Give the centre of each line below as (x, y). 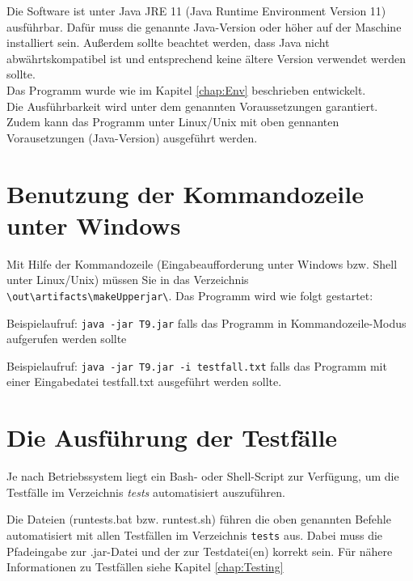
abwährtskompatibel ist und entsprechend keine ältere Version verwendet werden (206, 58)
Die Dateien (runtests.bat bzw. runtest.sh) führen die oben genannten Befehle (199, 519)
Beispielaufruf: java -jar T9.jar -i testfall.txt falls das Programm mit (197, 365)
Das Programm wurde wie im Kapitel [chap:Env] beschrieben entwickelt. (186, 89)
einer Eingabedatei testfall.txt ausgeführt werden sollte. (144, 382)
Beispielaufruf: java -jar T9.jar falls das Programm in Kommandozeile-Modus (206, 322)
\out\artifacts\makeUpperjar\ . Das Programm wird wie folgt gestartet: (190, 295)
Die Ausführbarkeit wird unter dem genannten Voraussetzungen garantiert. (192, 106)
